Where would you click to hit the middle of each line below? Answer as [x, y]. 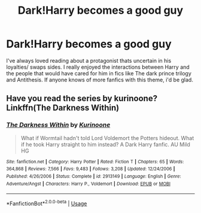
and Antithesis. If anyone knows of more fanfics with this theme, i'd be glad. [100, 80]
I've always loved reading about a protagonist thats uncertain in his [89, 60]
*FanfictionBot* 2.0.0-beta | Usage [47, 203]
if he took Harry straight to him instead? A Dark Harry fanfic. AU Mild [105, 144]
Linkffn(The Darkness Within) [63, 108]
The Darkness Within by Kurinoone [58, 125]
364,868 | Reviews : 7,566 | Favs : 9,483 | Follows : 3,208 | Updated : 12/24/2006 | [91, 169]
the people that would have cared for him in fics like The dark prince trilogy [99, 73]
